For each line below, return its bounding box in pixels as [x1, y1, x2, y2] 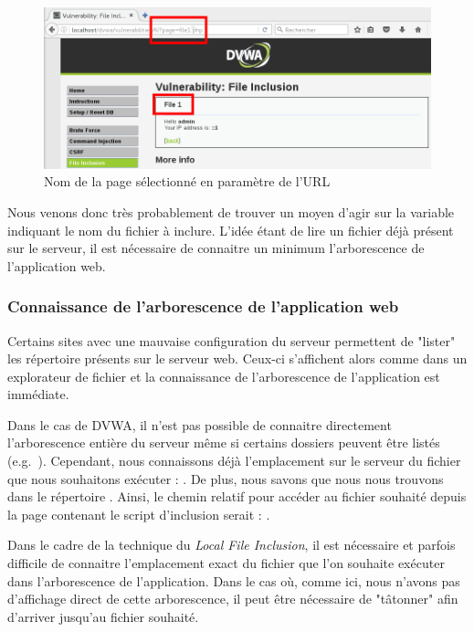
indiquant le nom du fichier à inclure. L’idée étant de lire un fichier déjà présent [7, 220, 454, 239]
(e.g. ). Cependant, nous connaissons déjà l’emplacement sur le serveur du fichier [7, 451, 461, 470]
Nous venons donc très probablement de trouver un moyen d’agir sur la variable [7, 202, 455, 221]
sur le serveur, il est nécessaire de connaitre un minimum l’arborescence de [7, 238, 425, 258]
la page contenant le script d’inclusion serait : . [7, 504, 270, 523]
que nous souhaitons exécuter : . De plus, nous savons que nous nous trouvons [7, 469, 444, 488]
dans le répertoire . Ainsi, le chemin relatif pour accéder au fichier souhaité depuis [7, 487, 467, 506]
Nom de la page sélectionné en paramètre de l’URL [44, 172, 331, 191]
